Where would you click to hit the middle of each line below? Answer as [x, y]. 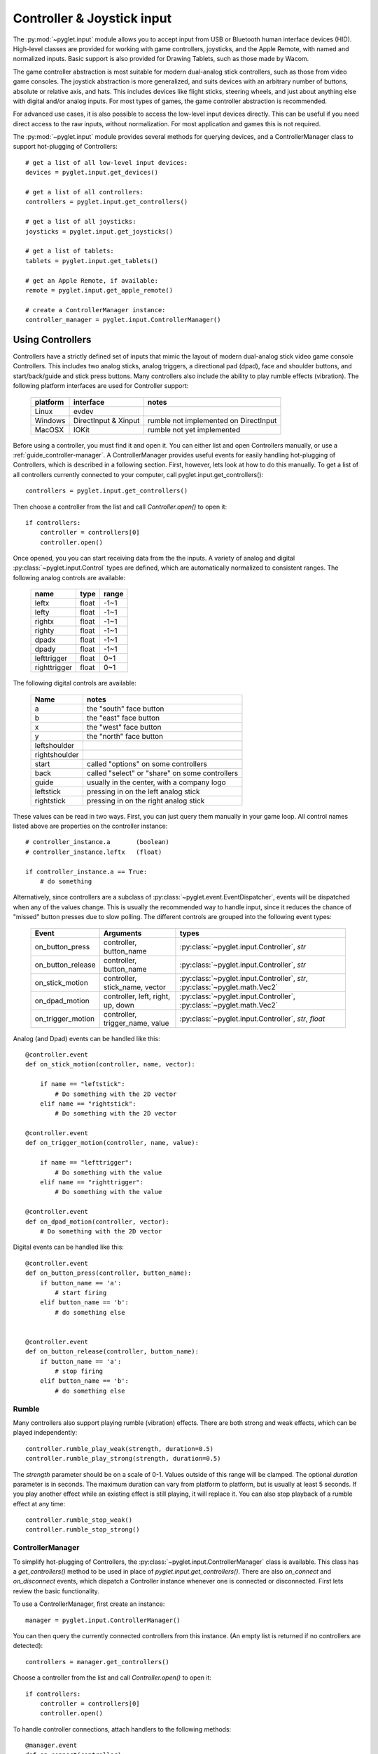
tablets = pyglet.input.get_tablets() [92, 261]
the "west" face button [124, 727]
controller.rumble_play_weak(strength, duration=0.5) [119, 1448]
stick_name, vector [134, 987]
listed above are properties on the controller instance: [90, 826]
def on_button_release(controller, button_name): [112, 1352]
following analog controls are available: [69, 577]
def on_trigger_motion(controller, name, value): [112, 1143]
